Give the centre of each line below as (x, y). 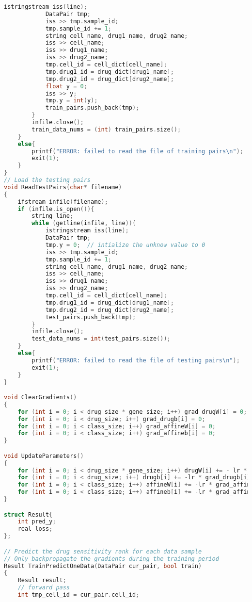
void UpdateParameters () (44, 456)
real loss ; (35, 529)
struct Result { (28, 514)
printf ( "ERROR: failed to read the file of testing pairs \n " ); (136, 360)
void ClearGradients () (40, 398)
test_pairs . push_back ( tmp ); (91, 317)
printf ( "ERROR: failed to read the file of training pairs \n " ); (138, 151)
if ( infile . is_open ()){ (56, 209)
